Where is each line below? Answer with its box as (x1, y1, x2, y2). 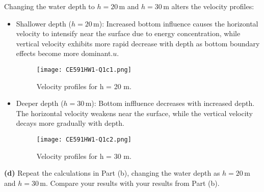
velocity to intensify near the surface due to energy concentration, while (16, 28, 241, 39)
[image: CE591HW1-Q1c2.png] (36, 136, 131, 143)
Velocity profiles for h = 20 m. (36, 80, 131, 91)
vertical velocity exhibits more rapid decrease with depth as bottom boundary (16, 38, 260, 48)
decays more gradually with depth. (16, 118, 124, 128)
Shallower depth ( (16, 18, 71, 29)
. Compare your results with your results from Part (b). (45, 177, 220, 188)
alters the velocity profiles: (171, 1, 254, 11)
